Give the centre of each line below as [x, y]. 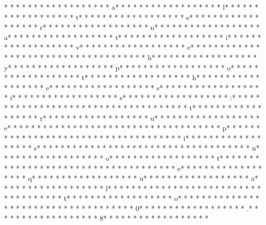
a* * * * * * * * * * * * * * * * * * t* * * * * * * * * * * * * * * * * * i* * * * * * [133, 37]
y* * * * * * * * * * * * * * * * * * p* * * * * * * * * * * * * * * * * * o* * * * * [131, 67]
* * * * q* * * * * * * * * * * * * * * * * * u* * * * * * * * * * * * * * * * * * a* [131, 178]
